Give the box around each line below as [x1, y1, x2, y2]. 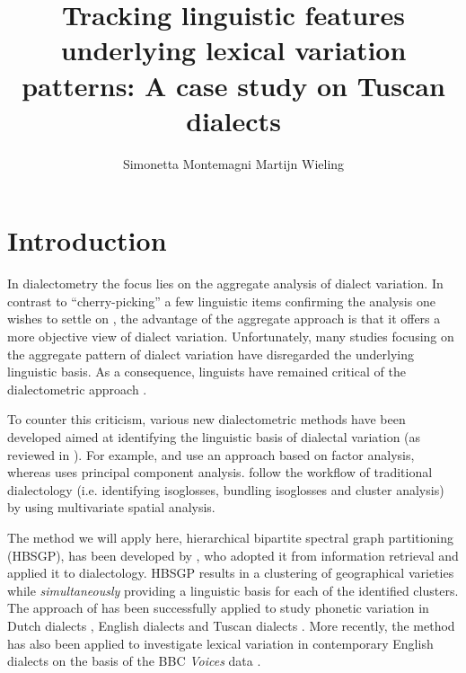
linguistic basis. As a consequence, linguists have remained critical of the [7, 362, 406, 381]
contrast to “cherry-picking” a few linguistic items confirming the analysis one [7, 291, 435, 310]
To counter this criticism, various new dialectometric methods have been [7, 410, 406, 429]
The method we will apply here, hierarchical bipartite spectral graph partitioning [7, 527, 454, 546]
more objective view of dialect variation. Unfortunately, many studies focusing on [7, 327, 454, 345]
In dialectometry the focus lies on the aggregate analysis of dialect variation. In [7, 274, 444, 293]
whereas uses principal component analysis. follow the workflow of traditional [7, 463, 433, 482]
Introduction [7, 222, 167, 259]
